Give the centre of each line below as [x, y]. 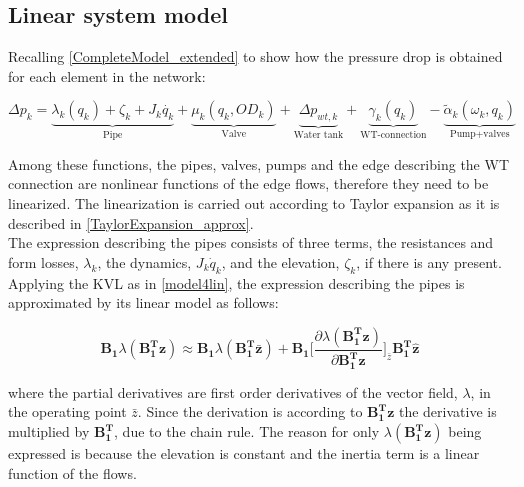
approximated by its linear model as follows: [143, 302]
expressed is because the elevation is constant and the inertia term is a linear [244, 453]
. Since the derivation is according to [250, 411]
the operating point [67, 411]
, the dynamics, [144, 261]
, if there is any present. [429, 261]
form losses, [43, 261]
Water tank [318, 135]
